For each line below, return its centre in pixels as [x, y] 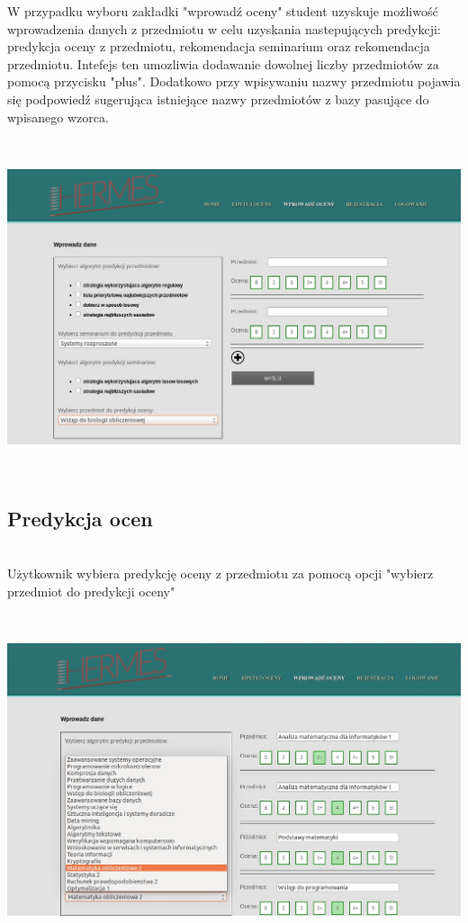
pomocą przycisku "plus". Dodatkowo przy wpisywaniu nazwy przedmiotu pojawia [234, 81]
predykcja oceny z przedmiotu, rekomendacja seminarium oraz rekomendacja [219, 46]
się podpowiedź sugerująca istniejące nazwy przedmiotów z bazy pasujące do [218, 99]
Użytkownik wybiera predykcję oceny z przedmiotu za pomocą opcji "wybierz [220, 574]
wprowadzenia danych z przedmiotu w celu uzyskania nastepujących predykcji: [224, 28]
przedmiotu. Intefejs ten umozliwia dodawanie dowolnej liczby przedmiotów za [223, 63]
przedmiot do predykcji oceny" [91, 591]
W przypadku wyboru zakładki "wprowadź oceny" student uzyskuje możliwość [223, 11]
